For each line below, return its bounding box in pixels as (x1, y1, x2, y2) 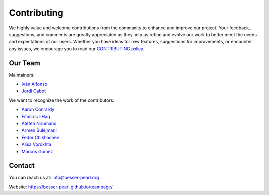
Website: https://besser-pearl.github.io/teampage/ (9, 184, 113, 190)
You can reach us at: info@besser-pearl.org (9, 175, 99, 181)
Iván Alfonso (21, 81, 47, 87)
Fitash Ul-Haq (21, 113, 50, 119)
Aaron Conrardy (21, 106, 55, 112)
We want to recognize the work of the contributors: (9, 97, 115, 103)
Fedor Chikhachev (21, 134, 59, 140)
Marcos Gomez (21, 148, 53, 154)
